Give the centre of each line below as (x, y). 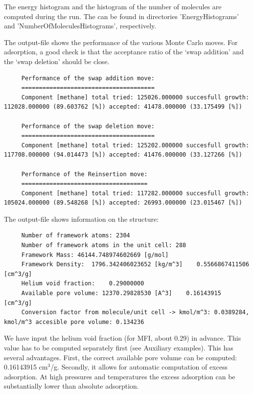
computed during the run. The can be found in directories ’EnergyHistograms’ (121, 16)
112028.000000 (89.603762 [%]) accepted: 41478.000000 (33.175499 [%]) (123, 107)
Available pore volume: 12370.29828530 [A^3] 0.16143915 (121, 293)
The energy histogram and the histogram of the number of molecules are (113, 6)
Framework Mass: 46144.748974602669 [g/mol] (95, 255)
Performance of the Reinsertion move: (84, 174)
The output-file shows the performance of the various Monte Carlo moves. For (121, 42)
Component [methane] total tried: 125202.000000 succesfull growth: (135, 145)
